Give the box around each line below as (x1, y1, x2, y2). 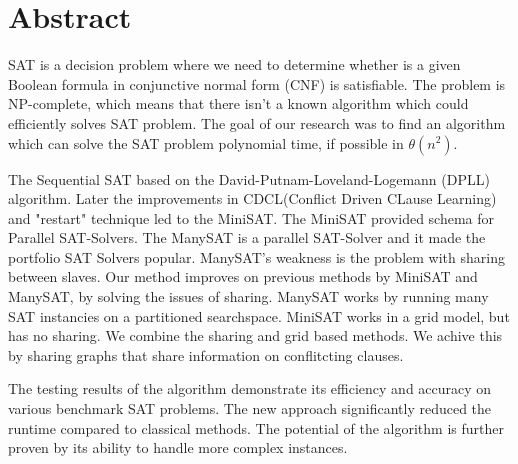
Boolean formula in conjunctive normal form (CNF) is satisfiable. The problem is (8, 73, 506, 94)
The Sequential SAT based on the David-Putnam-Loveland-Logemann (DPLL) (8, 168, 490, 189)
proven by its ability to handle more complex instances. (8, 437, 348, 458)
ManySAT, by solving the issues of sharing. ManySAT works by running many (8, 286, 489, 307)
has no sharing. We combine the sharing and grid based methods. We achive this (8, 325, 503, 346)
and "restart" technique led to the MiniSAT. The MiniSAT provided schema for (8, 207, 495, 228)
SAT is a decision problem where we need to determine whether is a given (8, 54, 461, 75)
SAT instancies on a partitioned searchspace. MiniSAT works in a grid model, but (8, 305, 510, 326)
